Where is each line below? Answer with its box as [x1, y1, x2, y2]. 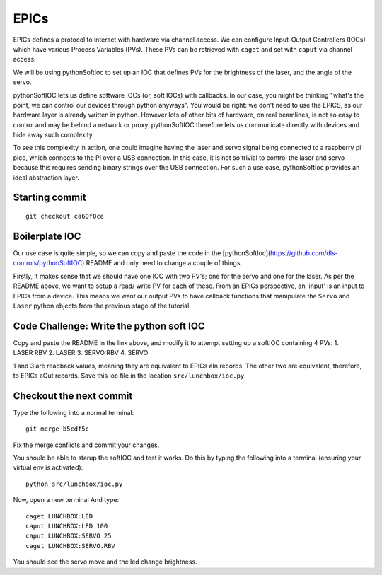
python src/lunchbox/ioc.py [25, 480, 123, 488]
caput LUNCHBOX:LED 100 [25, 522, 108, 530]
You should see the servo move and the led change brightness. [13, 557, 197, 566]
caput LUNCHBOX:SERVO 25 [25, 532, 112, 540]
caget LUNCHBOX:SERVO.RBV [25, 542, 116, 550]
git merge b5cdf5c [25, 425, 90, 433]
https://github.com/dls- [270, 248, 339, 257]
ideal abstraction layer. [13, 173, 79, 182]
